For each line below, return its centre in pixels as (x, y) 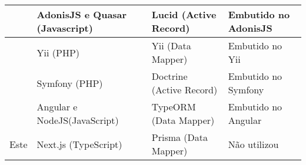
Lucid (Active (184, 14)
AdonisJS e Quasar (82, 14)
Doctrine (169, 76)
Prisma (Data (180, 137)
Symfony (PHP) (70, 83)
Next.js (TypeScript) (79, 144)
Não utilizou (253, 144)
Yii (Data (171, 46)
